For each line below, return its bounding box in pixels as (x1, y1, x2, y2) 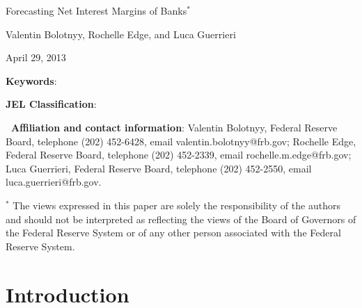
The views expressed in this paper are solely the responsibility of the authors (13, 197, 340, 212)
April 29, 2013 (6, 50, 66, 65)
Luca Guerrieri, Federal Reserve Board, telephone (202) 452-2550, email (6, 161, 312, 175)
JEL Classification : (6, 97, 97, 111)
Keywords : (6, 73, 57, 88)
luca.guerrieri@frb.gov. (6, 175, 102, 189)
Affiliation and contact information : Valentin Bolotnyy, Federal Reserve (11, 120, 338, 134)
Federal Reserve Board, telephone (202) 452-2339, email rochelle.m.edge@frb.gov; (6, 147, 352, 162)
